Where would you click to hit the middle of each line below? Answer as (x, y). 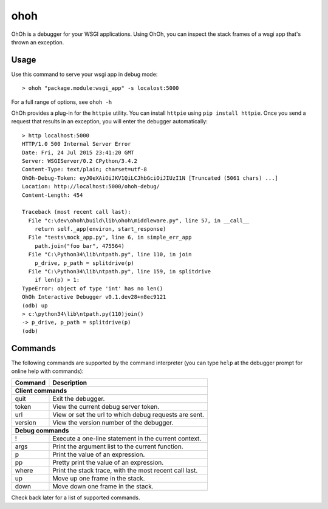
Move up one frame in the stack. (99, 479)
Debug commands (42, 431)
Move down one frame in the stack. (103, 487)
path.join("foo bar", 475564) (79, 246)
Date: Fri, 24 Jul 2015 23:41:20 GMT (78, 152)
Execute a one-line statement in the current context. (127, 439)
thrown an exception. (38, 42)
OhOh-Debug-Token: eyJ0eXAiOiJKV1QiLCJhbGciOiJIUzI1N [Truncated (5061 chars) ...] (150, 178)
